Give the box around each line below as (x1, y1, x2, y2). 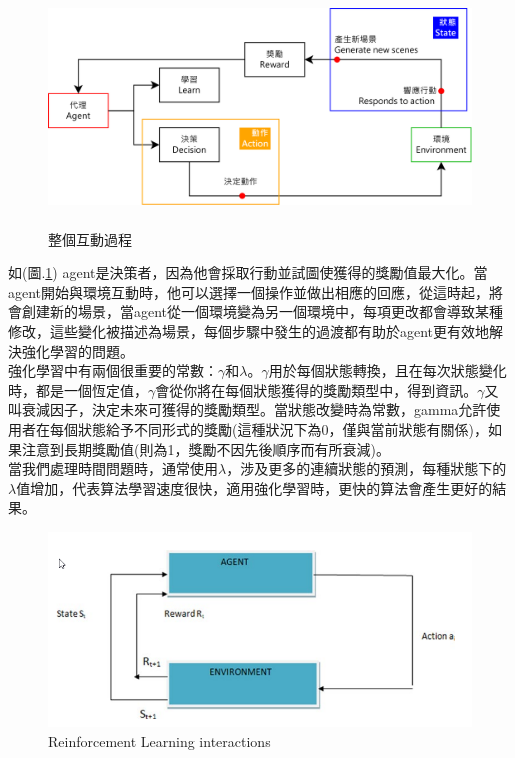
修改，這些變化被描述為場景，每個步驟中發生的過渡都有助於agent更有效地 (8, 321, 490, 342)
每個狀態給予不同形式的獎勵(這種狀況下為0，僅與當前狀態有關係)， (49, 419, 488, 440)
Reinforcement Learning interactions (48, 730, 271, 751)
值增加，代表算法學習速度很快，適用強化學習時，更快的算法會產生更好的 (16, 477, 493, 498)
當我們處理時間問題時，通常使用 (8, 458, 218, 479)
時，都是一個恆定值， (8, 379, 148, 400)
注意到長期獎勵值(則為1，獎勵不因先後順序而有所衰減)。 (21, 438, 390, 459)
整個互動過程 (48, 228, 132, 249)
